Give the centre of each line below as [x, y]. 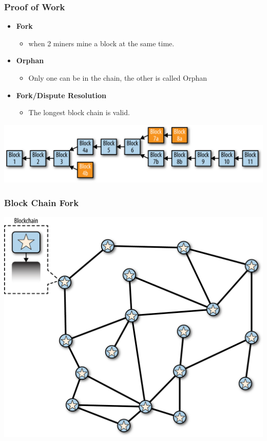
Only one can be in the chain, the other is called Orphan [118, 78]
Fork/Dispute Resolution [61, 95]
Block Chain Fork [42, 202]
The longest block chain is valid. [79, 112]
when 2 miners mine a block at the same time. [101, 43]
